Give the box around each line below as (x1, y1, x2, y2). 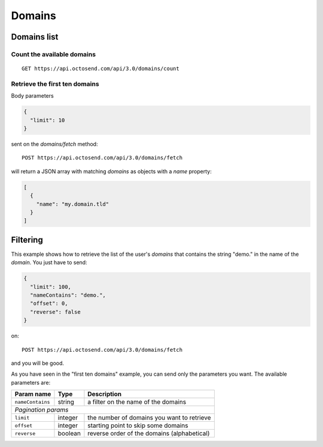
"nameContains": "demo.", (30, 292, 106, 298)
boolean (57, 429, 81, 437)
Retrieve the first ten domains (11, 80, 99, 88)
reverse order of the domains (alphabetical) (87, 429, 210, 437)
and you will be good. (11, 360, 65, 367)
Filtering (11, 234, 43, 245)
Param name (14, 390, 51, 398)
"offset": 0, (30, 300, 68, 307)
